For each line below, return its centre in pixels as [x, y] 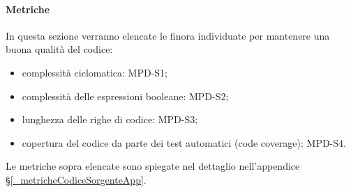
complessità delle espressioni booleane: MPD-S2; [125, 96]
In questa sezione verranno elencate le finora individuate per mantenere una [168, 35]
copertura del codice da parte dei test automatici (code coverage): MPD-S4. [184, 142]
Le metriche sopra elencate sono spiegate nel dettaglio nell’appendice [153, 166]
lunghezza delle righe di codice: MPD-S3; [110, 119]
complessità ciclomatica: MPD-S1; [95, 72]
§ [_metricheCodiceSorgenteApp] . [76, 179]
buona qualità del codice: [59, 49]
